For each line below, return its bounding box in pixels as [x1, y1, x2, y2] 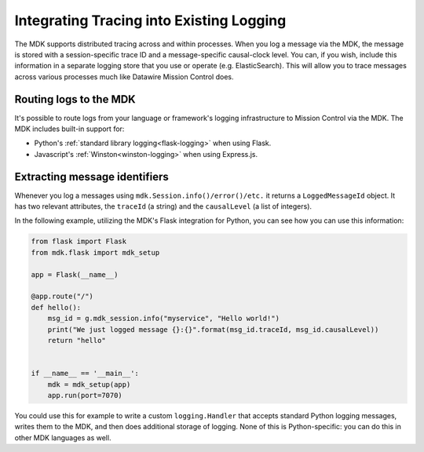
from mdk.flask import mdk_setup [31, 248, 160, 257]
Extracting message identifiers [14, 169, 169, 184]
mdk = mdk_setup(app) [47, 380, 131, 388]
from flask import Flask [31, 237, 127, 246]
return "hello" [47, 336, 106, 344]
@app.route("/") [31, 292, 94, 301]
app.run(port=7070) [47, 391, 123, 399]
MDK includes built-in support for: [14, 124, 125, 133]
